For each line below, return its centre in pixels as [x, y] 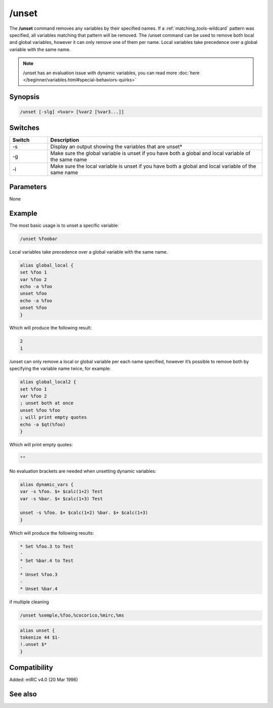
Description [65, 140]
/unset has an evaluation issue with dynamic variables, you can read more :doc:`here [111, 73]
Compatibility [31, 668]
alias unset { [37, 630]
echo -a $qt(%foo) [43, 424]
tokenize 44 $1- [40, 638]
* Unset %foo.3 [39, 575]
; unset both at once [47, 403]
